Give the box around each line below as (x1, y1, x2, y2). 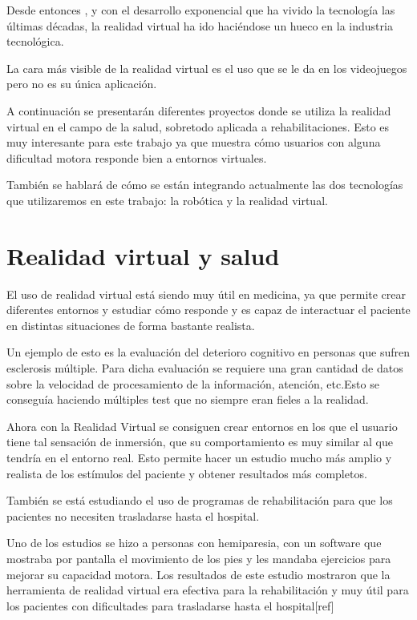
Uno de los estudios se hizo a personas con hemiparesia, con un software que (6, 534, 382, 551)
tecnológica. (6, 33, 64, 50)
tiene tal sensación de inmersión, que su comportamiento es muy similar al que (6, 433, 393, 450)
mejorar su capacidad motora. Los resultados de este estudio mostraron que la (6, 566, 391, 582)
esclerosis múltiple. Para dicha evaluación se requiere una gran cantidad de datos (6, 360, 403, 376)
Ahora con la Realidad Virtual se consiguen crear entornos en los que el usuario (6, 417, 398, 434)
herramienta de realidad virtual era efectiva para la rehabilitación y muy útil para (6, 582, 409, 598)
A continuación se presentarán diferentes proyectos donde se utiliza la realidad (6, 102, 391, 119)
